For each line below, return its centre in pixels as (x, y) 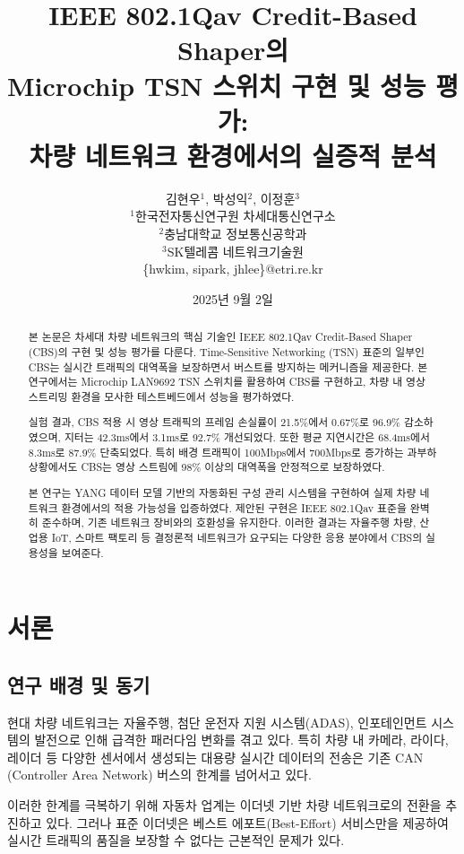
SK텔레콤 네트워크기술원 (235, 251)
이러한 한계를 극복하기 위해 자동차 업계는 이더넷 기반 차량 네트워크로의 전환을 (224, 804)
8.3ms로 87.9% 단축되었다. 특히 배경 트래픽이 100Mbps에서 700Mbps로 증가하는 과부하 (232, 452)
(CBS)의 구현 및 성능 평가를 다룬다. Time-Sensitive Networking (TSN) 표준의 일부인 (227, 351)
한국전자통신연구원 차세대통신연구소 (236, 216)
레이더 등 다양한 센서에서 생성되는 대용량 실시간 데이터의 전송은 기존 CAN (215, 757)
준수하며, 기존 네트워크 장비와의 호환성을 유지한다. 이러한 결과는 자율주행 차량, (229, 523)
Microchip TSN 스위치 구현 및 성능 (217, 85)
